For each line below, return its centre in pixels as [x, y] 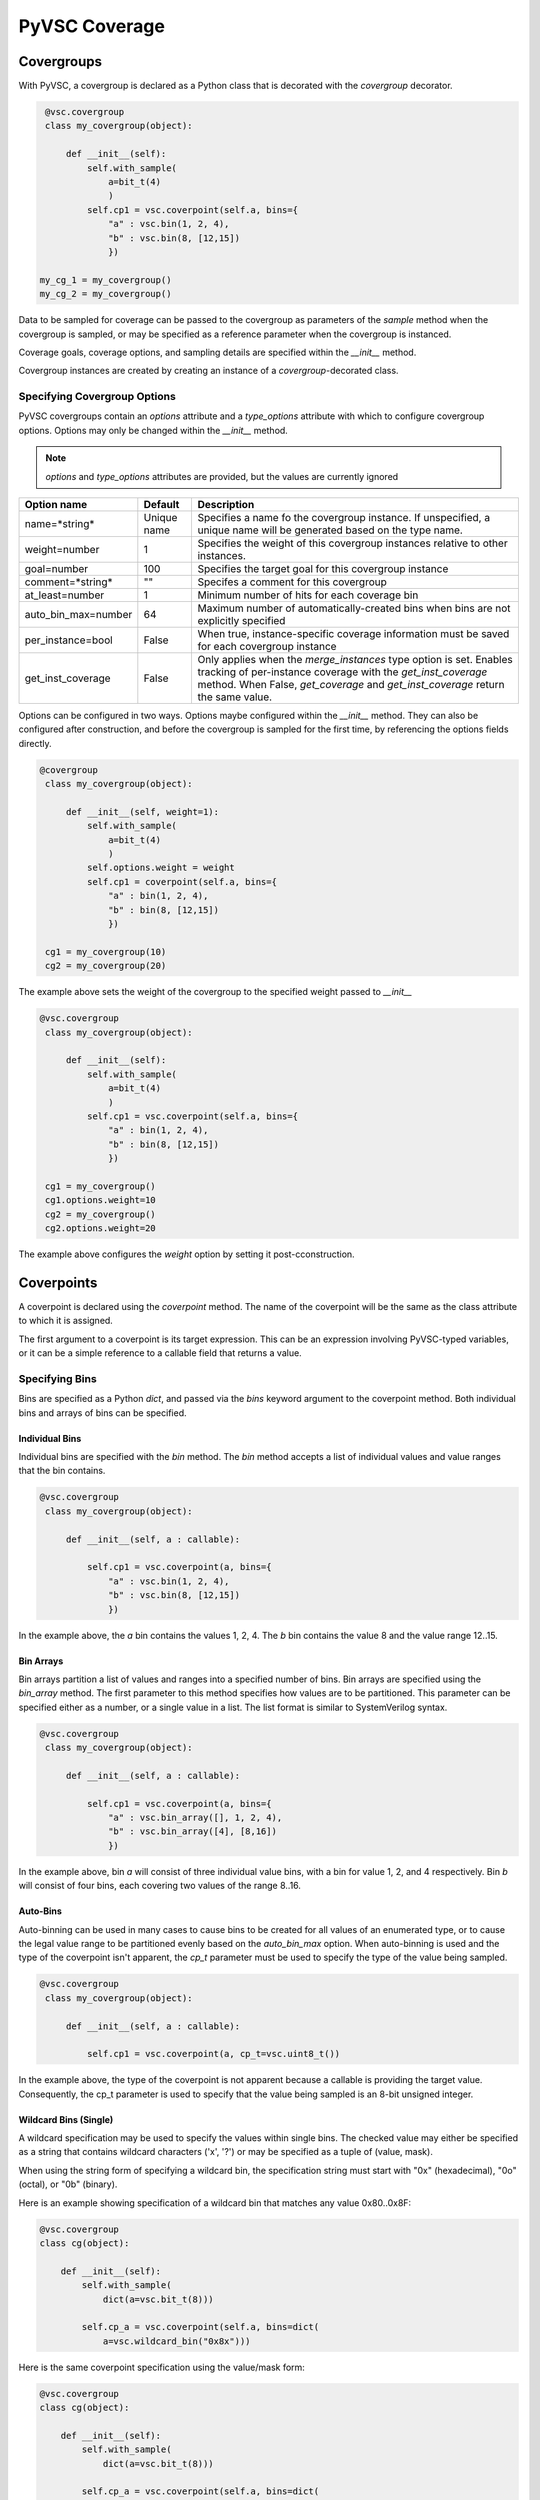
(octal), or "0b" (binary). [68, 2184]
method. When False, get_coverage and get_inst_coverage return [351, 684]
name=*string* [59, 523]
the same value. [235, 697]
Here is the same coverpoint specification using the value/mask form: [161, 2367]
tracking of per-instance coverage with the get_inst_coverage [342, 672]
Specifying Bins [57, 1378]
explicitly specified [241, 620]
